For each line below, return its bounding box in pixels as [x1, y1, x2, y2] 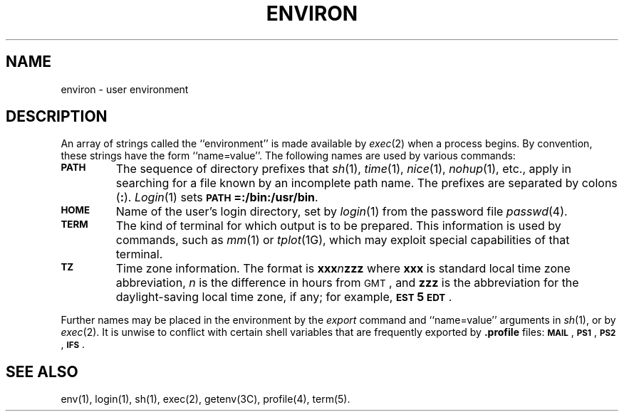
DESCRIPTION [6, 107, 108, 126]
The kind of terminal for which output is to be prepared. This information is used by [115, 218, 561, 233]
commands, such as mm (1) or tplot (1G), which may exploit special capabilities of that [115, 233, 570, 248]
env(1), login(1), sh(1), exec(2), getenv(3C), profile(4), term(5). [61, 393, 350, 406]
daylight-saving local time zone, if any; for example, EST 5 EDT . [115, 290, 452, 305]
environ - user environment [61, 83, 189, 95]
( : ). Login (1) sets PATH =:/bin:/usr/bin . [115, 190, 318, 205]
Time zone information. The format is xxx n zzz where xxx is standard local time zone [115, 261, 571, 276]
